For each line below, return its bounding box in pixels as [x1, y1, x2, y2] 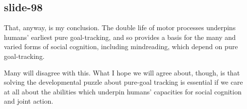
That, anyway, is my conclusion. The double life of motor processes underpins [4, 22, 236, 33]
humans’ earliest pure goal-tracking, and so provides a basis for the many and [4, 32, 236, 42]
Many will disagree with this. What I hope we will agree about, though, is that [4, 67, 240, 77]
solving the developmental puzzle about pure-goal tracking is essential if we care [4, 77, 243, 87]
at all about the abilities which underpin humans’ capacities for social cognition [4, 86, 242, 96]
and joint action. [4, 96, 54, 106]
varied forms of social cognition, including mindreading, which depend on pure [4, 41, 238, 52]
